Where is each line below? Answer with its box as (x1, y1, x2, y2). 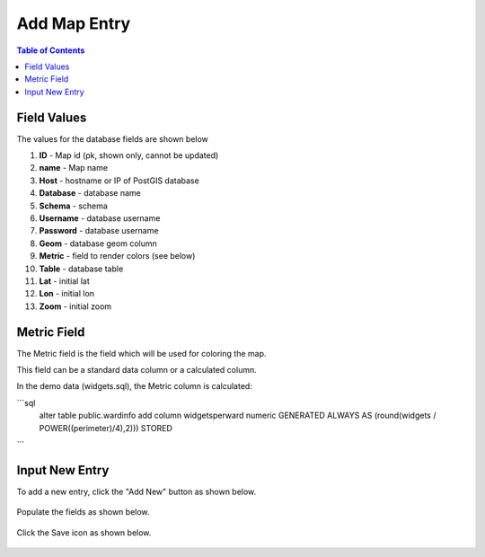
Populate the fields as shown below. (16, 507, 150, 517)
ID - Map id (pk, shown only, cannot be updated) (39, 150, 219, 161)
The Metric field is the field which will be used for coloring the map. (16, 348, 267, 358)
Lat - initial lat (39, 275, 90, 287)
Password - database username (39, 225, 159, 236)
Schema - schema (39, 200, 108, 211)
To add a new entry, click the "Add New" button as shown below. (16, 486, 257, 497)
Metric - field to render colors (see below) (39, 251, 196, 261)
